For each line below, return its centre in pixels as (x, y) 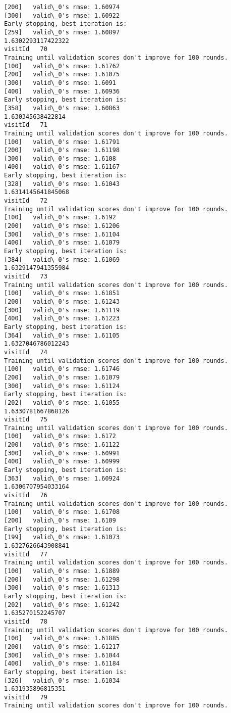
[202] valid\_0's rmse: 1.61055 (62, 402)
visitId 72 (26, 201)
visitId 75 (26, 420)
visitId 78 (26, 621)
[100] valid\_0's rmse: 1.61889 (62, 571)
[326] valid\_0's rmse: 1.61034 (62, 680)
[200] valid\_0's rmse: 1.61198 (62, 150)
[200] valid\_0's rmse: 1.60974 (62, 7)
